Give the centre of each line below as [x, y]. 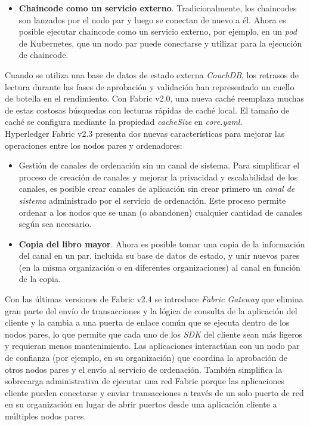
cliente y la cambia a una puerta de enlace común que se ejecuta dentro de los [147, 322]
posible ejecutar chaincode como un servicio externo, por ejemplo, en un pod [158, 31]
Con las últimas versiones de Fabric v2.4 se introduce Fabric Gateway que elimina [154, 299]
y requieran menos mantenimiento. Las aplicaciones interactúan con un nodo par [152, 346]
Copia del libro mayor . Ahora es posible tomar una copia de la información [162, 243]
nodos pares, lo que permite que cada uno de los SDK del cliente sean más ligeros [154, 334]
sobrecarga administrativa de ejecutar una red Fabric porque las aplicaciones [145, 381]
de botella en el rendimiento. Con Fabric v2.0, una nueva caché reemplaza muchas [155, 98]
